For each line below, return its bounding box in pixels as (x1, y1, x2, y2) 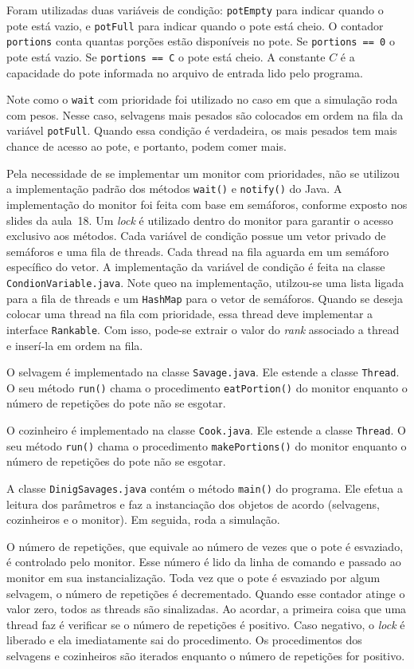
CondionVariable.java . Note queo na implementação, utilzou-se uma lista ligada (6, 274, 404, 290)
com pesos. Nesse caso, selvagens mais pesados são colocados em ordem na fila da (6, 106, 404, 123)
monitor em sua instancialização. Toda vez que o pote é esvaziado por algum (6, 569, 381, 585)
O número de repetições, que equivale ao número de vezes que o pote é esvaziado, (6, 537, 404, 554)
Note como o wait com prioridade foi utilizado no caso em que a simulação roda (6, 91, 398, 108)
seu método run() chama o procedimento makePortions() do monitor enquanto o (6, 437, 407, 454)
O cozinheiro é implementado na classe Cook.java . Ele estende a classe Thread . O (6, 422, 406, 438)
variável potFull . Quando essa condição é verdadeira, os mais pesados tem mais (6, 122, 397, 139)
